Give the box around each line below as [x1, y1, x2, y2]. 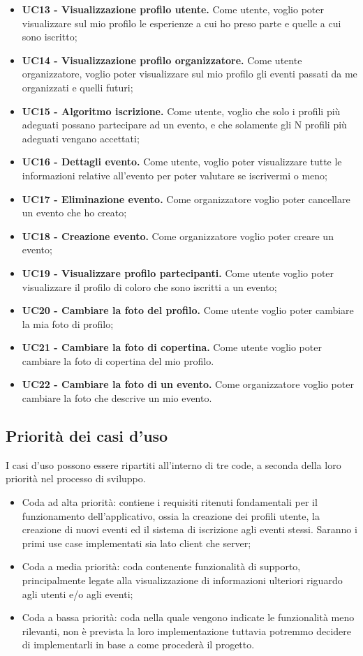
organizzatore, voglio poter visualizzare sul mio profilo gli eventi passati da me [22, 66, 357, 81]
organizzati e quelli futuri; [22, 80, 133, 94]
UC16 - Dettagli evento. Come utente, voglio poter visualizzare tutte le [22, 154, 342, 169]
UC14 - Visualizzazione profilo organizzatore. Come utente [22, 52, 302, 67]
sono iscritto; [22, 29, 77, 44]
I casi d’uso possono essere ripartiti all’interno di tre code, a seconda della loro [6, 457, 341, 472]
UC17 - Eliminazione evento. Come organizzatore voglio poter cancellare [22, 191, 350, 206]
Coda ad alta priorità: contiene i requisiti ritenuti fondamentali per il [22, 495, 318, 509]
